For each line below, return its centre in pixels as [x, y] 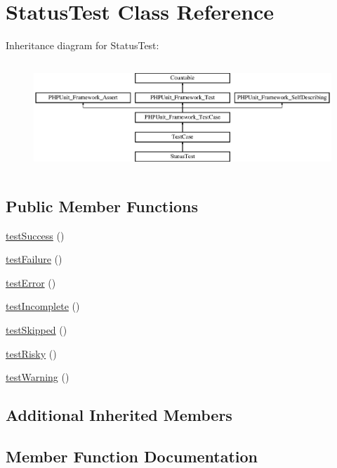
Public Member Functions [102, 206]
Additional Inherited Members [119, 415]
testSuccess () [35, 235]
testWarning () [38, 377]
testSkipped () [37, 329]
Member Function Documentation [132, 456]
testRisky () [31, 353]
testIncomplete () [43, 306]
